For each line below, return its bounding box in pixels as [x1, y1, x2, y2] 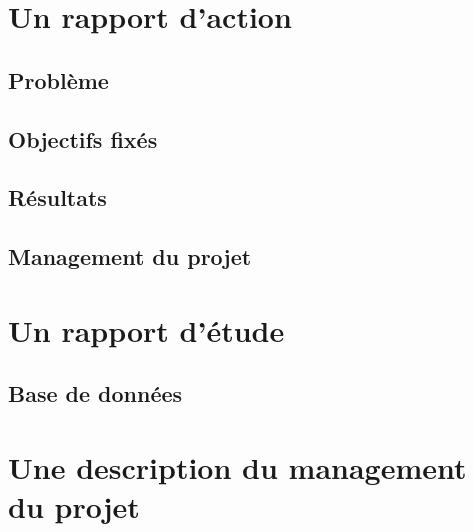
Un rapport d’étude [8, 309, 285, 350]
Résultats [8, 182, 107, 213]
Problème [8, 64, 109, 95]
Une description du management [8, 446, 467, 487]
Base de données [8, 378, 183, 409]
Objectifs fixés [8, 123, 158, 154]
